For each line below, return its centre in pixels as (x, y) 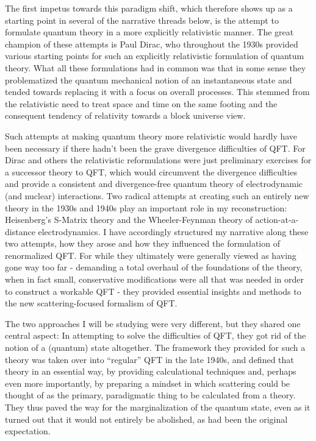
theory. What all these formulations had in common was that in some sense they (156, 67)
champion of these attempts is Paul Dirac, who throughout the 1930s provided (152, 44)
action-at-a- (277, 220)
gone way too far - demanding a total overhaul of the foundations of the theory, (154, 267)
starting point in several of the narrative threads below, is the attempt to (142, 20)
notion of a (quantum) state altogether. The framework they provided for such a (155, 348)
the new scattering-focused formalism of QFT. (91, 303)
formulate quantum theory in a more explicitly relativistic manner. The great (149, 32)
